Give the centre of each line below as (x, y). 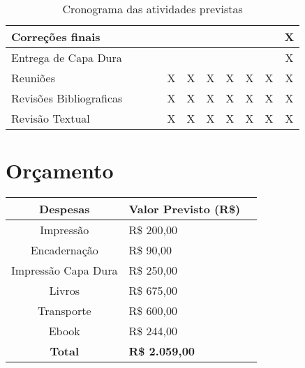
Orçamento (60, 170)
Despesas (65, 209)
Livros (64, 291)
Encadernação (64, 250)
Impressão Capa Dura (65, 270)
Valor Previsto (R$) (185, 209)
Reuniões (33, 78)
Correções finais (56, 37)
